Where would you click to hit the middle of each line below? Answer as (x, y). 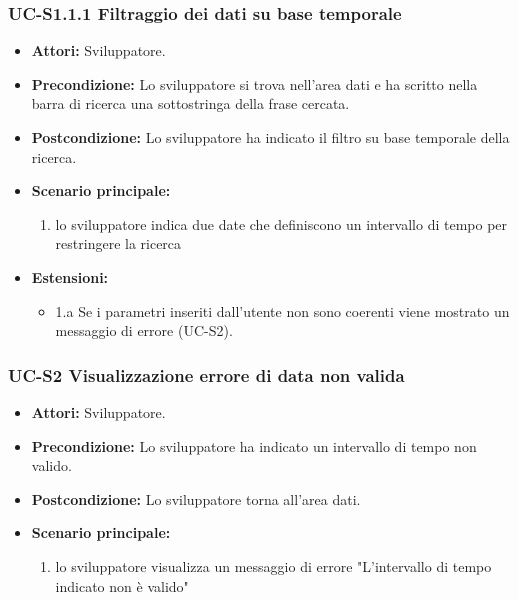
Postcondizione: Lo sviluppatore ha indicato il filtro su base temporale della (270, 137)
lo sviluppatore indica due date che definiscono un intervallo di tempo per (281, 223)
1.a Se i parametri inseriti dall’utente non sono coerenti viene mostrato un (282, 310)
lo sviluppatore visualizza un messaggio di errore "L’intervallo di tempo (273, 565)
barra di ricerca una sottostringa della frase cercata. (190, 103)
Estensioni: (70, 276)
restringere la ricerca (118, 243)
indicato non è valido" (122, 585)
